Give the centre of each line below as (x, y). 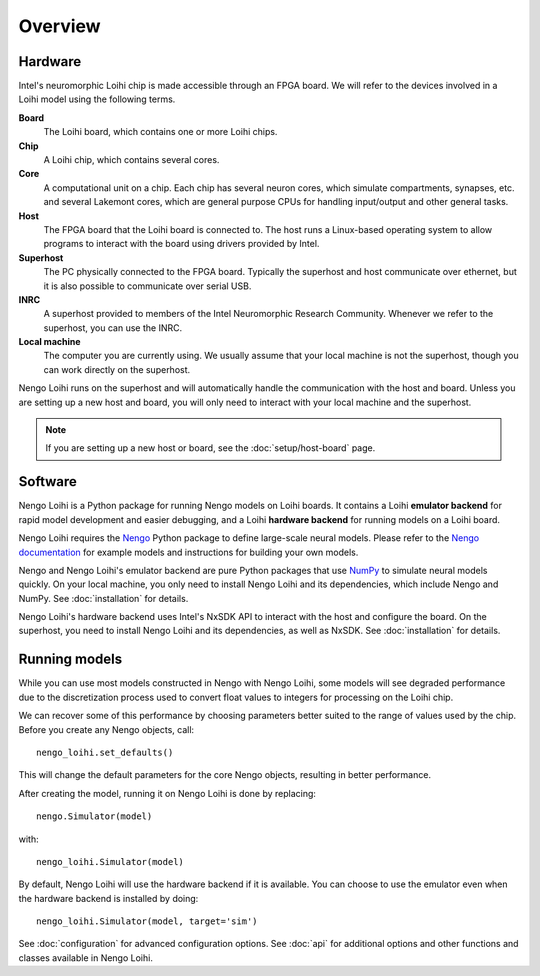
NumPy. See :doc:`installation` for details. (103, 598)
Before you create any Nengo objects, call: (106, 729)
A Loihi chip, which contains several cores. (131, 160)
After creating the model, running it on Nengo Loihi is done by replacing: (167, 793)
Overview (59, 26)
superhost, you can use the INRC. (113, 327)
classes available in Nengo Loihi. (86, 957)
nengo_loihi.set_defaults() (105, 752)
